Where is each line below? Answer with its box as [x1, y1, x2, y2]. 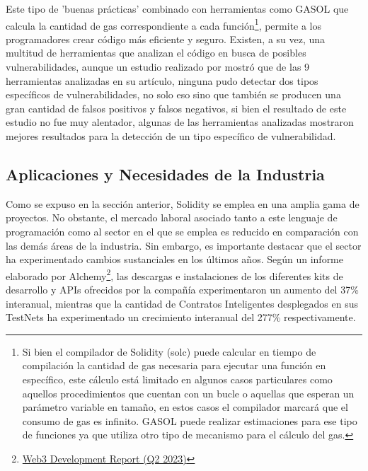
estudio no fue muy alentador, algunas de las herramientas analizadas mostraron [6, 115, 354, 129]
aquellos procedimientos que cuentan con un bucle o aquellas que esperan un [22, 385, 355, 400]
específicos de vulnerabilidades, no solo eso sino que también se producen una [6, 87, 341, 102]
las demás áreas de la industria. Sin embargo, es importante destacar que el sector [6, 238, 362, 252]
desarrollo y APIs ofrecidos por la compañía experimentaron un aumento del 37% [6, 282, 359, 297]
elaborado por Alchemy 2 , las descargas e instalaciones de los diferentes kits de [6, 266, 343, 283]
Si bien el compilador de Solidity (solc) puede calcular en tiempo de [22, 344, 316, 359]
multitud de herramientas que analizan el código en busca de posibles [6, 45, 306, 60]
